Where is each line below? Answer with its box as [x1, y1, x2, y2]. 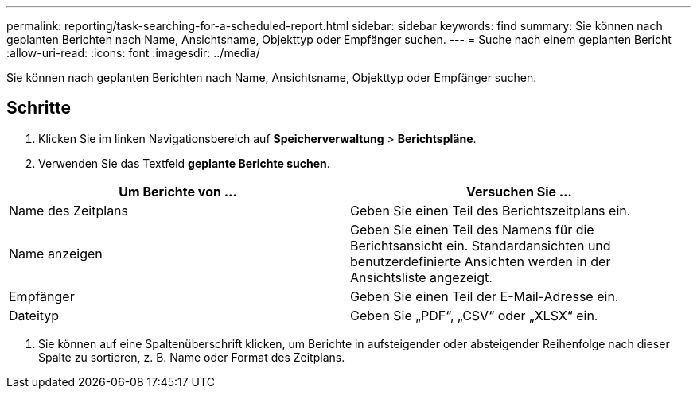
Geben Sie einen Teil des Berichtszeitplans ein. [350, 202, 631, 219]
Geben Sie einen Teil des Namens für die [350, 221, 594, 238]
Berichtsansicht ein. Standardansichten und [350, 237, 611, 254]
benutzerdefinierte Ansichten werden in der [350, 253, 611, 269]
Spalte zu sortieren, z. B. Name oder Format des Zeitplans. [38, 350, 345, 364]
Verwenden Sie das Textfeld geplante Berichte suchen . [38, 156, 330, 170]
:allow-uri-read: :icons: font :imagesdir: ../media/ [6, 46, 260, 60]
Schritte [6, 98, 71, 118]
